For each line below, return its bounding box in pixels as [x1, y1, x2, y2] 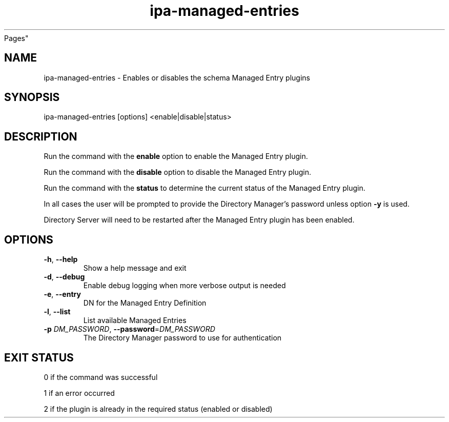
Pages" [4, 33, 29, 43]
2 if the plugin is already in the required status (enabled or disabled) [44, 404, 273, 413]
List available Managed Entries [83, 316, 187, 325]
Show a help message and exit [83, 264, 187, 273]
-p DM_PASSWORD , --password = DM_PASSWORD [44, 325, 215, 334]
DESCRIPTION [4, 130, 77, 143]
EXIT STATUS [4, 351, 74, 364]
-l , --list [44, 307, 71, 316]
